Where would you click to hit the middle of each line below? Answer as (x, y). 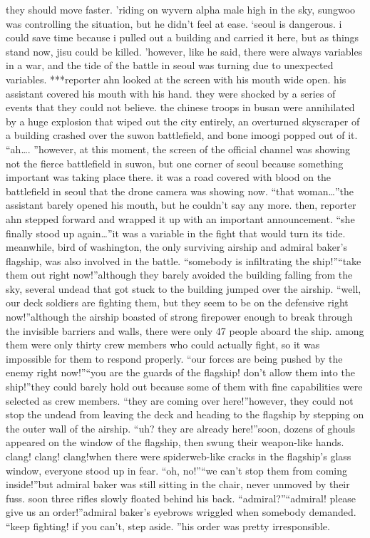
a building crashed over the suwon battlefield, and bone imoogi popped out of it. (182, 135)
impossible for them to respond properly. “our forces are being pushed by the (174, 358)
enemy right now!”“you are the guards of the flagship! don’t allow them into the (180, 372)
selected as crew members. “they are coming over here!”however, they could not (180, 400)
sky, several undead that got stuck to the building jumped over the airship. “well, (184, 288)
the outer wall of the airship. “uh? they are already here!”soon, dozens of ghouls (181, 428)
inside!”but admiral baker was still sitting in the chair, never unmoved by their (178, 484)
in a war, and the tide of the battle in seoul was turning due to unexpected (170, 65)
